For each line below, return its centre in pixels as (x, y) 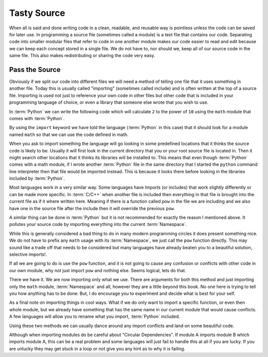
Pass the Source (35, 70)
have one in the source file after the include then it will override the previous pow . (92, 208)
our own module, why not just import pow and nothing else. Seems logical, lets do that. (98, 270)
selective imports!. (28, 254)
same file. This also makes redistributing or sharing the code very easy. (82, 56)
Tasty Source (37, 13)
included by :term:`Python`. (37, 178)
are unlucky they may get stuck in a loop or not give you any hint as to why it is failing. (97, 349)
